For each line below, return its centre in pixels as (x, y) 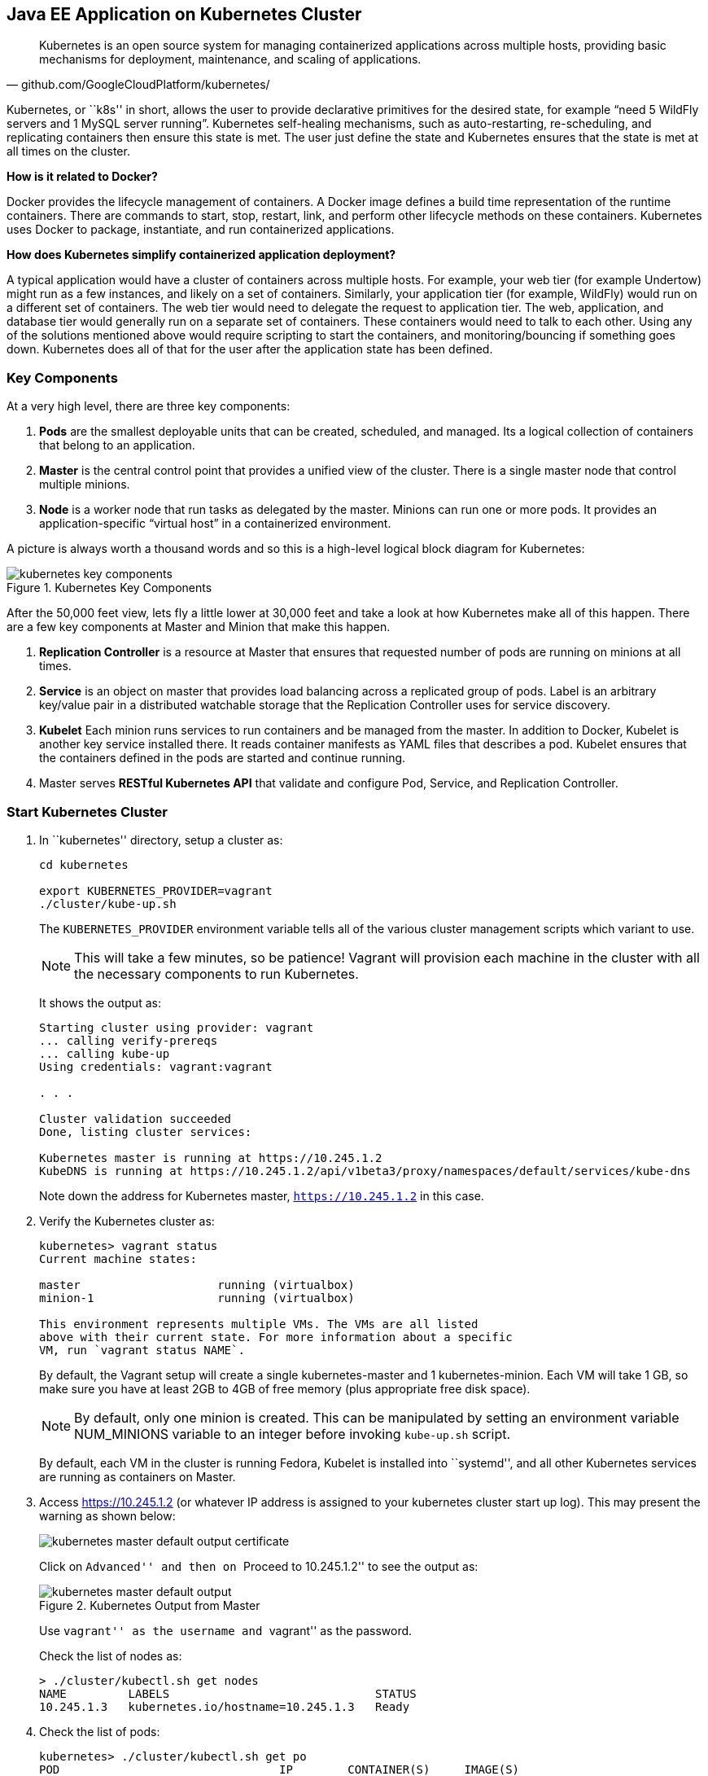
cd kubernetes (84, 864)
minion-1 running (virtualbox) (197, 1298)
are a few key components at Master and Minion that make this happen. (199, 627)
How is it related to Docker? (82, 177)
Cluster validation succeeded (135, 1118)
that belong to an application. (117, 445)
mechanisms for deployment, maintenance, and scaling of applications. (230, 59)
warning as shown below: (107, 1515)
